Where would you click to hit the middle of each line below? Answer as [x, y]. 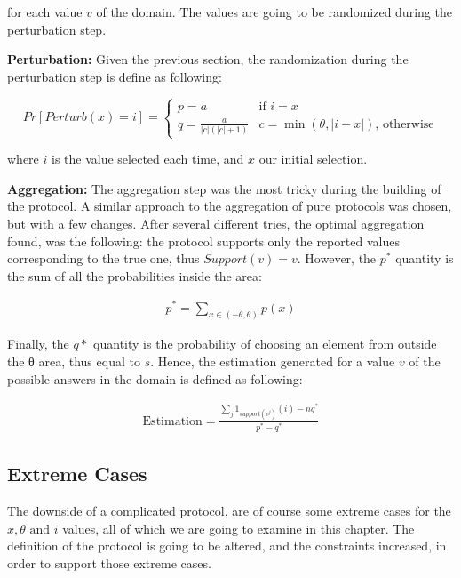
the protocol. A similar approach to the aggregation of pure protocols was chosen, [230, 206]
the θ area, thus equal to [74, 361]
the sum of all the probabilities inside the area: [135, 275]
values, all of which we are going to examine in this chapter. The [238, 528]
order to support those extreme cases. [109, 562]
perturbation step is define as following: [115, 76]
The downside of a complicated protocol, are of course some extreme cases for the [229, 511]
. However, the [337, 258]
